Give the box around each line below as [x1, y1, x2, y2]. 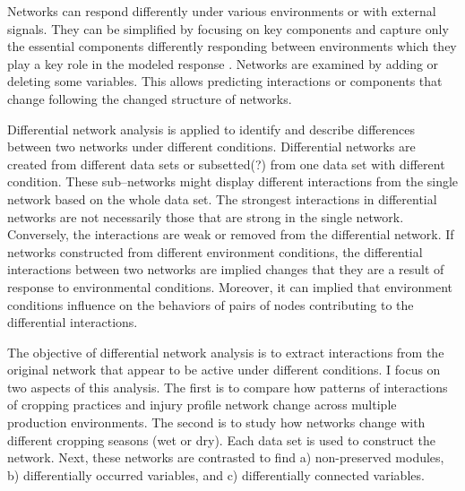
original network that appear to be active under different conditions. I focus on [7, 360, 441, 379]
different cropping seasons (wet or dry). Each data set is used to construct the [7, 430, 436, 449]
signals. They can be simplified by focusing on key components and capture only [7, 19, 449, 38]
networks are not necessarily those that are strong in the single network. [7, 207, 404, 226]
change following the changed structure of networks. [7, 89, 292, 108]
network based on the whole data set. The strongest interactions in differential [7, 189, 437, 208]
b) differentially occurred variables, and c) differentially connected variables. [7, 465, 425, 484]
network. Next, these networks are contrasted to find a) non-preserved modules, [7, 448, 444, 467]
